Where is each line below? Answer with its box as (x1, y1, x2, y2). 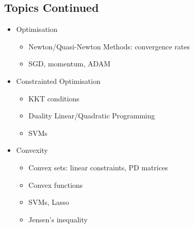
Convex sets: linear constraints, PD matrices (28, 162, 168, 172)
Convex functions (28, 179, 83, 190)
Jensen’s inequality (28, 214, 88, 224)
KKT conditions (28, 93, 80, 103)
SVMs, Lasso (28, 197, 69, 207)
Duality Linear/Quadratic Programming (28, 110, 155, 121)
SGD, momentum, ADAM (28, 58, 111, 69)
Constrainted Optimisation (16, 75, 101, 86)
